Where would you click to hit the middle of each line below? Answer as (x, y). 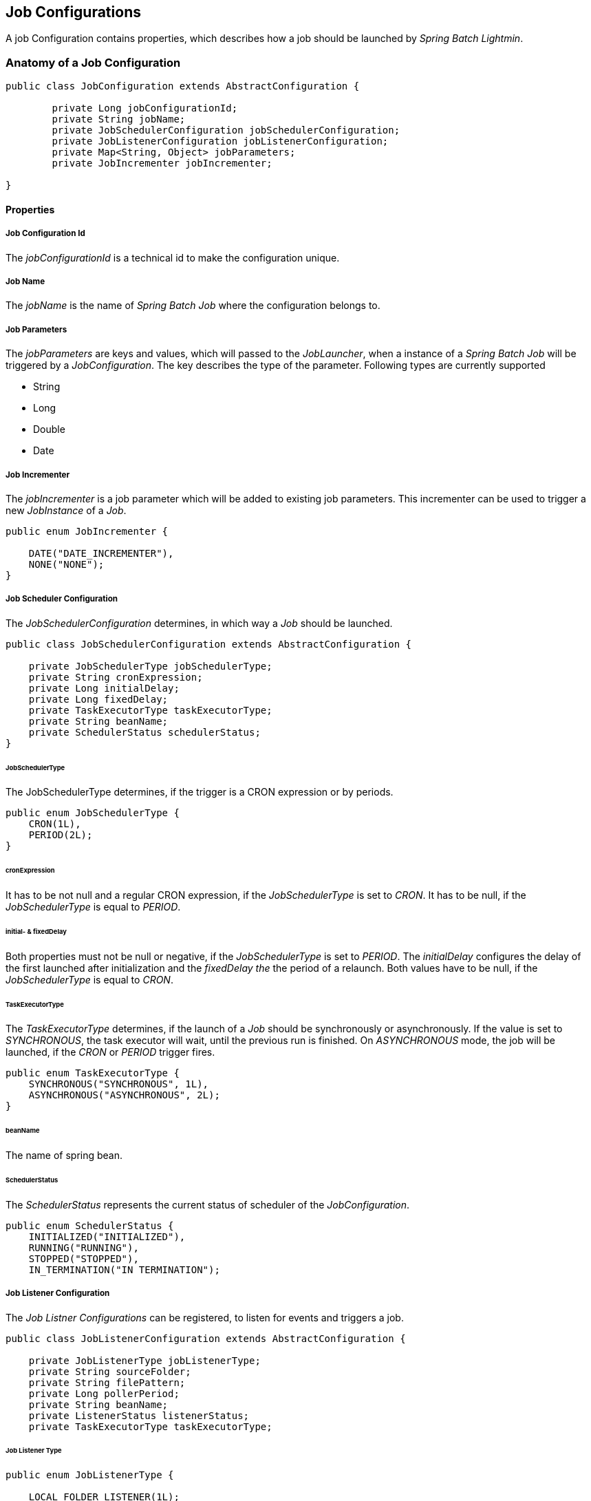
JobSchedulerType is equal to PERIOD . (93, 907)
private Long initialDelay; (104, 688)
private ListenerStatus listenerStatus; (139, 1415)
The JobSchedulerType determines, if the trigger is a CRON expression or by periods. (200, 792)
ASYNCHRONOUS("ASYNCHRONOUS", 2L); (124, 1095)
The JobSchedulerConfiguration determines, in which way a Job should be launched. (199, 623)
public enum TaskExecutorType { (93, 1073)
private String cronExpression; (116, 677)
